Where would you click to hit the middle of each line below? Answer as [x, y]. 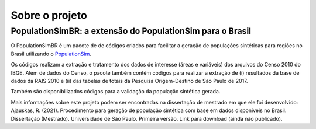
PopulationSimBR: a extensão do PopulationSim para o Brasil [131, 31]
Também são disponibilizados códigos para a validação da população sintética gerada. [116, 92]
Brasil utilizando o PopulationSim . [51, 54]
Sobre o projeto [49, 15]
